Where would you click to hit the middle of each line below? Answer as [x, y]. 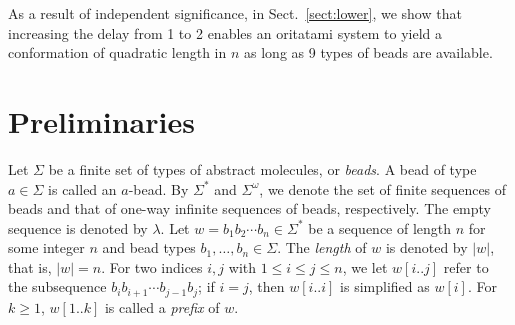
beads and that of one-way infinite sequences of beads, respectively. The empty [250, 208]
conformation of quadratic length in [117, 52]
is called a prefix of [162, 306]
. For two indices [152, 266]
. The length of [322, 247]
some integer [46, 247]
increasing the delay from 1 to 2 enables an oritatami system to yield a [225, 32]
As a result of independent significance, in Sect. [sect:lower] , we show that [235, 13]
